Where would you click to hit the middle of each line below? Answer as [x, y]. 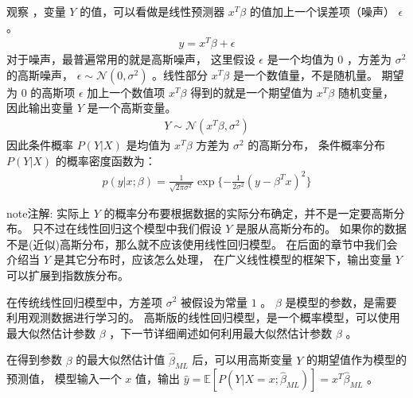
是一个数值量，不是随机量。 [305, 74]
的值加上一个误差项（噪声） [322, 11]
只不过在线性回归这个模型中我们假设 [127, 228]
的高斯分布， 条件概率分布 [316, 145]
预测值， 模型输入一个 [64, 379]
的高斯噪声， [40, 74]
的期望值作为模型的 [356, 359]
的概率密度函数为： [105, 160]
